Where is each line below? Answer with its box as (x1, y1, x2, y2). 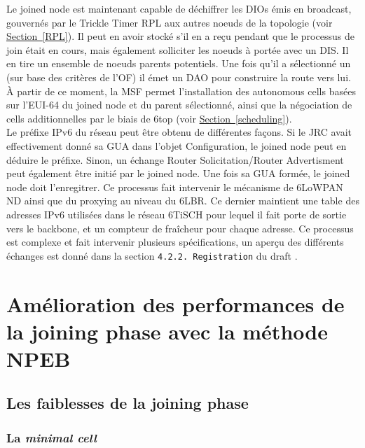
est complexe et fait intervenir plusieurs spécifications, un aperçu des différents (6, 234, 344, 249)
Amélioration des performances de (6, 289, 345, 318)
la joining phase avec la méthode (6, 316, 328, 345)
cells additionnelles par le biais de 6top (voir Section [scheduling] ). (6, 111, 292, 125)
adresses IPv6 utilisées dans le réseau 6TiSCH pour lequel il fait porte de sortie (6, 206, 347, 221)
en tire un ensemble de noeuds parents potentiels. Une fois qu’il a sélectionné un (6, 56, 351, 71)
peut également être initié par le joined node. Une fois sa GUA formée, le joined (6, 166, 350, 181)
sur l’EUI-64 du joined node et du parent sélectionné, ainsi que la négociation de (6, 97, 352, 112)
